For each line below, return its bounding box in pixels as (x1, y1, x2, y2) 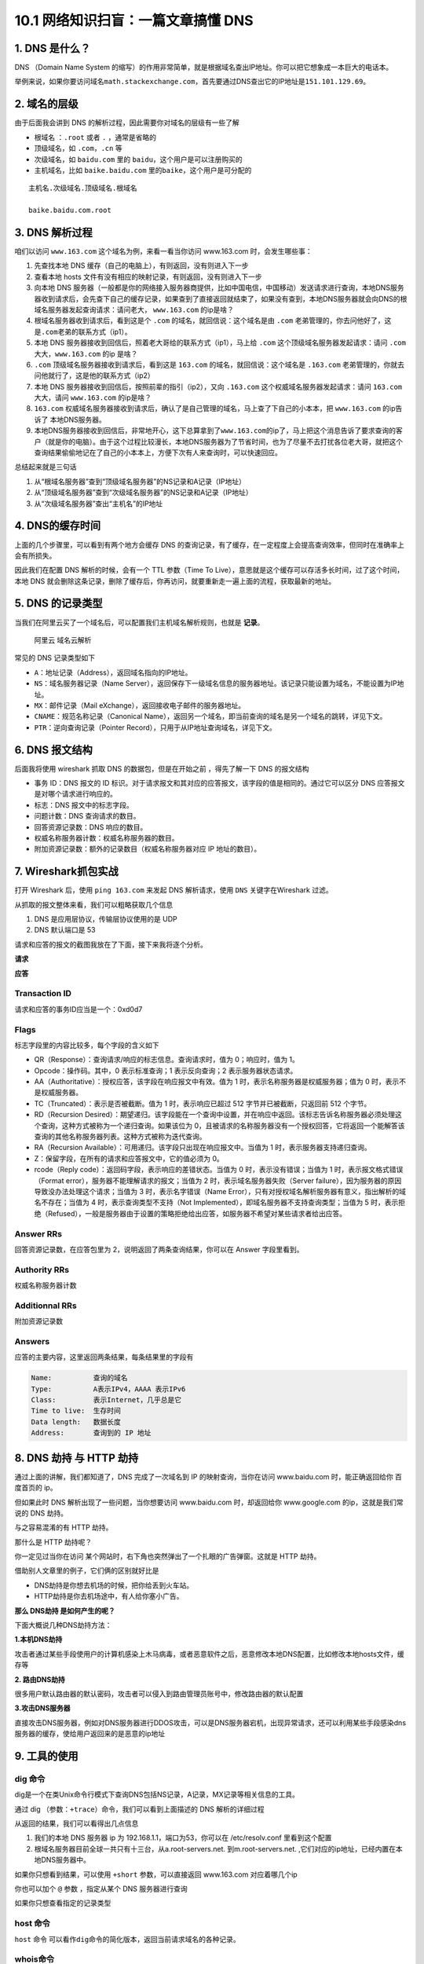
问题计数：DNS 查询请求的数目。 (34, 812, 141, 821)
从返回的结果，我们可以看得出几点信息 (14, 1819, 139, 1828)
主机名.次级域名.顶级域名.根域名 (28, 184, 137, 192)
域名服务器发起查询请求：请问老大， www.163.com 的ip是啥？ (34, 305, 235, 314)
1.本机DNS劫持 (14, 1635, 63, 1644)
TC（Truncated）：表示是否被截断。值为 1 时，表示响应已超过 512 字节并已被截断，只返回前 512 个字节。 (34, 1098, 371, 1108)
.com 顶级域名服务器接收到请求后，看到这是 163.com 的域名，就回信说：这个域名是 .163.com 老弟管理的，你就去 (34, 360, 404, 369)
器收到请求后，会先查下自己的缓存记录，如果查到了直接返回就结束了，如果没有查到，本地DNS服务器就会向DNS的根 (34, 294, 408, 303)
